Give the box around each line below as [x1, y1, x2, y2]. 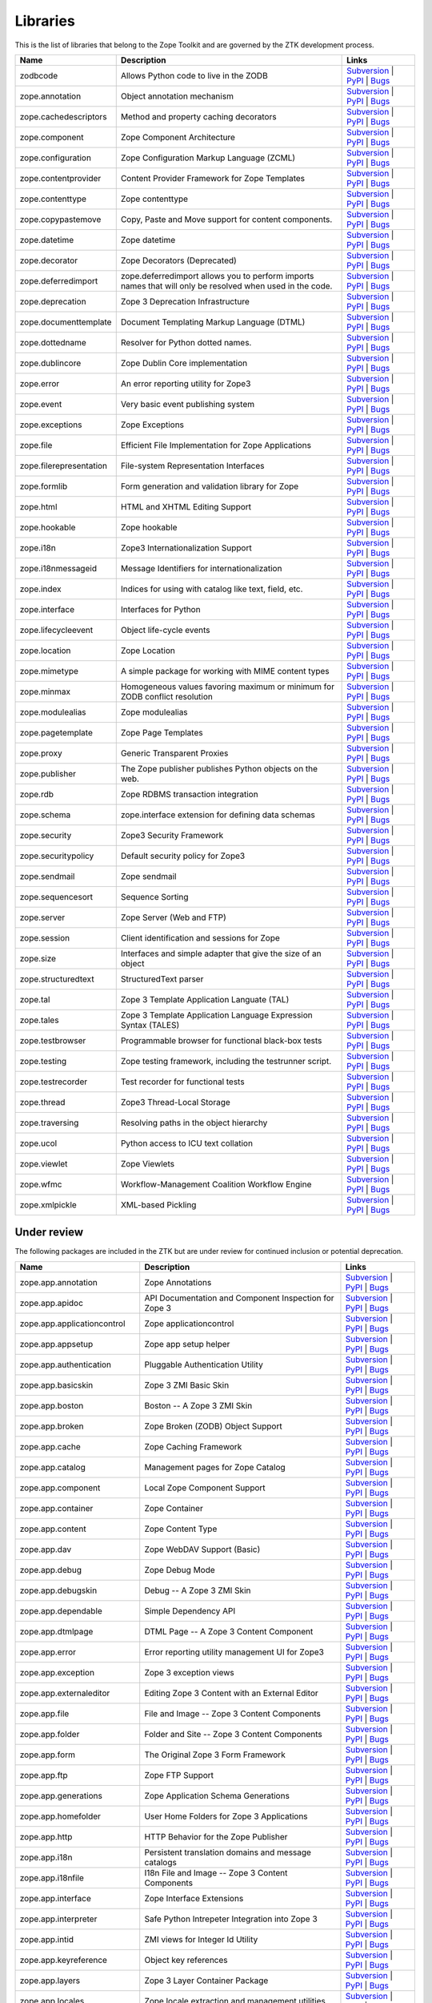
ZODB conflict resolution [120, 691, 214, 702]
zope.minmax [19, 686, 71, 697]
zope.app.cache [19, 1441, 82, 1452]
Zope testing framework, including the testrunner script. [120, 1055, 332, 1066]
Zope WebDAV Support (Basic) [144, 1543, 261, 1554]
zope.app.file [19, 1707, 70, 1719]
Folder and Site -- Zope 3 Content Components [144, 1728, 323, 1739]
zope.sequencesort [19, 891, 94, 902]
